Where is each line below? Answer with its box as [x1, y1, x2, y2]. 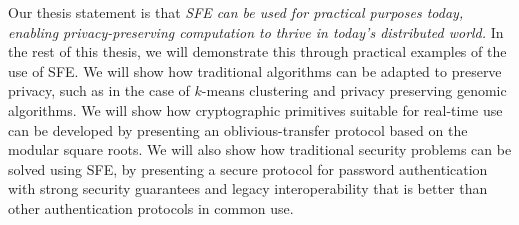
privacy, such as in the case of [8, 80, 190, 101]
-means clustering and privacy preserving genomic [201, 80, 507, 101]
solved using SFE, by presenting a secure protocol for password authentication [8, 158, 488, 179]
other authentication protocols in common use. [8, 197, 294, 218]
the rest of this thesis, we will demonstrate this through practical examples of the [8, 41, 507, 62]
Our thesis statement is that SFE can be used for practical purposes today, [8, 2, 464, 22]
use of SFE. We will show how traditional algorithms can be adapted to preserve [8, 60, 502, 81]
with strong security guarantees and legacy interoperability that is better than [8, 178, 488, 199]
